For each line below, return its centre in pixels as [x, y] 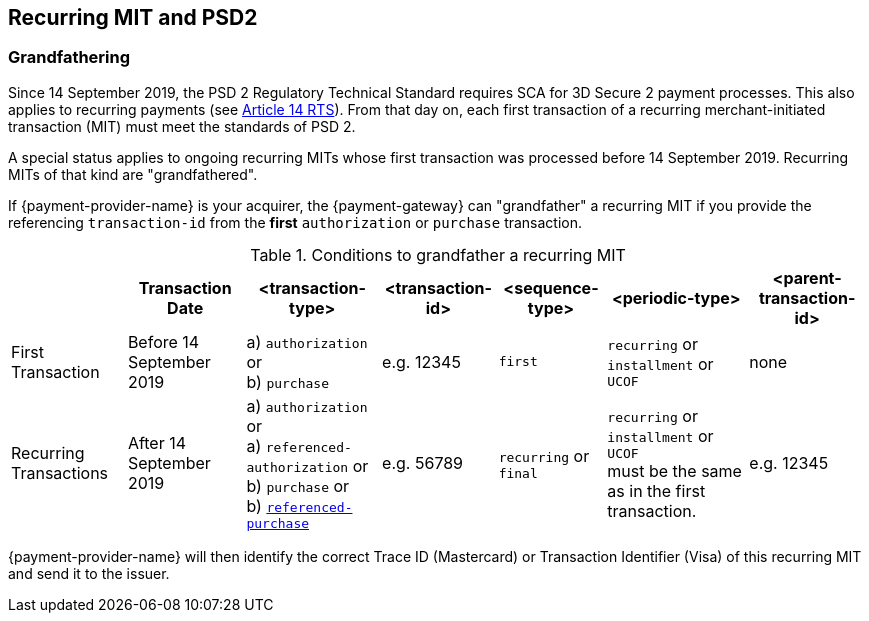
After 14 [157, 443]
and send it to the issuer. [89, 573]
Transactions [60, 473]
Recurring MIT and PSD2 [133, 17]
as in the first [656, 490]
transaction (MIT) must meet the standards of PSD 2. [182, 126]
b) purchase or [298, 485]
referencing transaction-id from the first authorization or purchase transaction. [295, 222]
